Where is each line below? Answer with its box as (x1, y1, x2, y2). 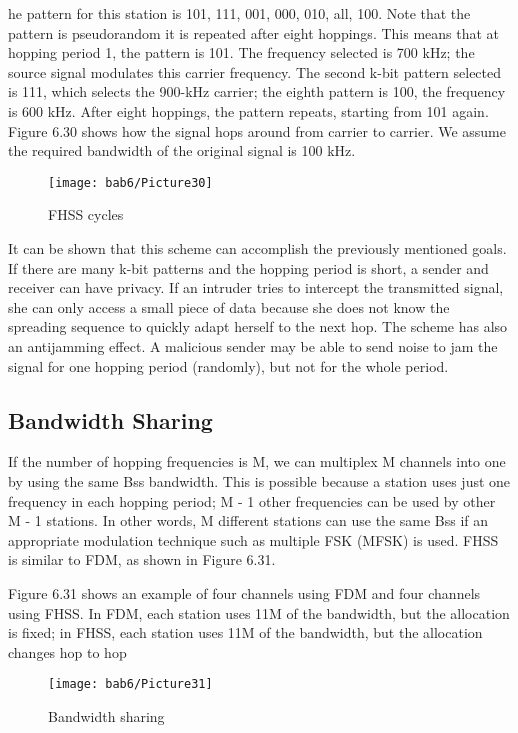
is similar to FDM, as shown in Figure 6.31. (8, 549, 276, 570)
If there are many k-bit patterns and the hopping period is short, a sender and (8, 257, 489, 278)
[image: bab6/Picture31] (48, 677, 213, 692)
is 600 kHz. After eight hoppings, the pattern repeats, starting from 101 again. (8, 100, 489, 121)
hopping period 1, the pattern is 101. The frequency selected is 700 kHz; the (8, 42, 475, 63)
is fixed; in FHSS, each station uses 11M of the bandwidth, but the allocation (8, 622, 483, 643)
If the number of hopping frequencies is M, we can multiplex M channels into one (8, 451, 506, 472)
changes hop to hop (8, 641, 127, 662)
